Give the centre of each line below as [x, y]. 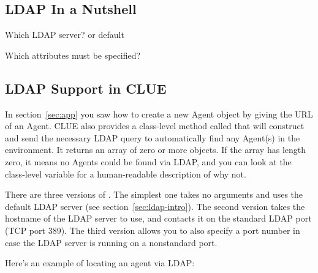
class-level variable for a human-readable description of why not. [126, 174]
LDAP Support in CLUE [86, 88]
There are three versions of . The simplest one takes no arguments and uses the [154, 194]
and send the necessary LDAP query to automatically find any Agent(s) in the [153, 137]
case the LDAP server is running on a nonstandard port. [111, 242]
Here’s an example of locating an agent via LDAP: [100, 263]
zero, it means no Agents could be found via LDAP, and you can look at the [148, 161]
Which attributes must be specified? [73, 55]
